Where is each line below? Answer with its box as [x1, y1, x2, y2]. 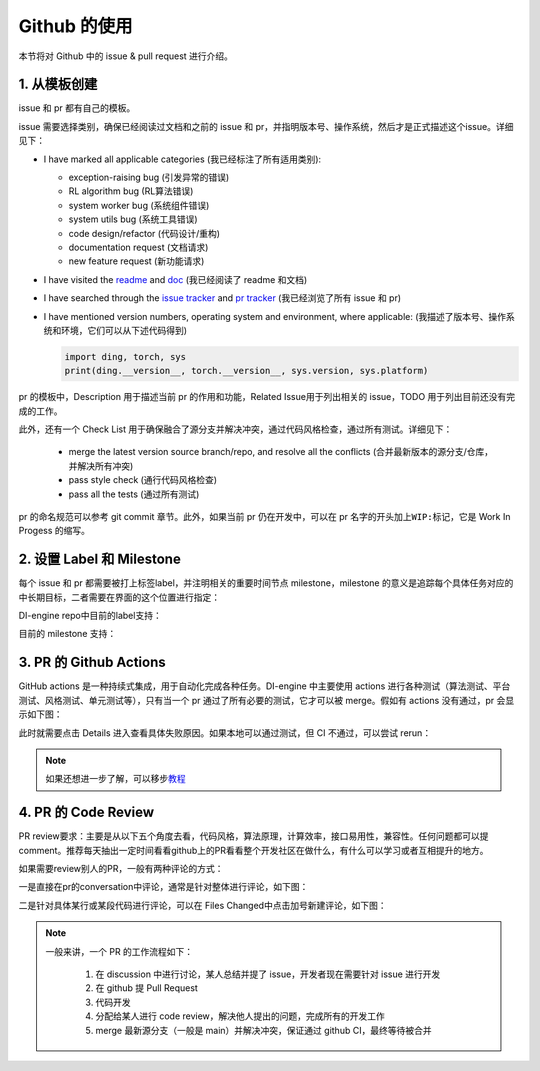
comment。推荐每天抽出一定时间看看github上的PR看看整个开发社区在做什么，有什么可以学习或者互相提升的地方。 [18, 844, 489, 856]
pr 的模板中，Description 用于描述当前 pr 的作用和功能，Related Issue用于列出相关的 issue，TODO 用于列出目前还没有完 [18, 391, 516, 403]
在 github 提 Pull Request [95, 982, 199, 994]
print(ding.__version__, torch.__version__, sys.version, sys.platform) [64, 365, 429, 377]
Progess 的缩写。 [18, 525, 90, 537]
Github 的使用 [18, 15, 134, 37]
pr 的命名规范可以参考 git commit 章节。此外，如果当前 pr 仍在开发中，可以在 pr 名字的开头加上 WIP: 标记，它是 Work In [18, 511, 511, 523]
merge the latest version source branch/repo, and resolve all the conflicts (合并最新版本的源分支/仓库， [68, 446, 494, 458]
